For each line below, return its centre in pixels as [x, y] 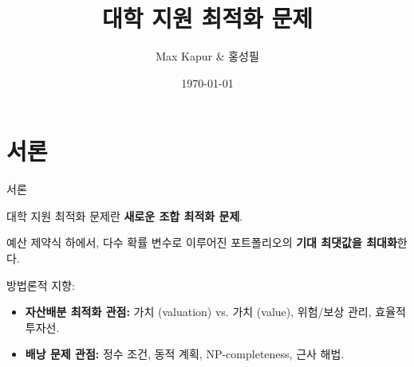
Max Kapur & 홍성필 [207, 56]
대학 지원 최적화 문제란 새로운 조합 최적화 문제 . [125, 215]
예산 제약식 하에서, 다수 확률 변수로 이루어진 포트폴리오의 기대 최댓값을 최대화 [202, 242]
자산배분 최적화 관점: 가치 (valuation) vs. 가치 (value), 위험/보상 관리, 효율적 [215, 312]
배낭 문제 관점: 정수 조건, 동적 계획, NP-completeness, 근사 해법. [185, 354]
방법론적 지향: [41, 285]
